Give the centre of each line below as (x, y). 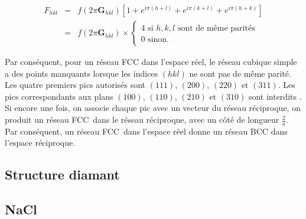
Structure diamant (62, 174)
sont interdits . (275, 96)
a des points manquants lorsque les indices (82, 73)
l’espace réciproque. (40, 143)
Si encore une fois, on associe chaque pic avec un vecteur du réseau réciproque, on (153, 108)
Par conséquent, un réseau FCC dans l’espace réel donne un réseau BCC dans (146, 131)
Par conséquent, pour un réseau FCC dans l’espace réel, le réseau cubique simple (151, 62)
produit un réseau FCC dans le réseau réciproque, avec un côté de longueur (142, 120)
